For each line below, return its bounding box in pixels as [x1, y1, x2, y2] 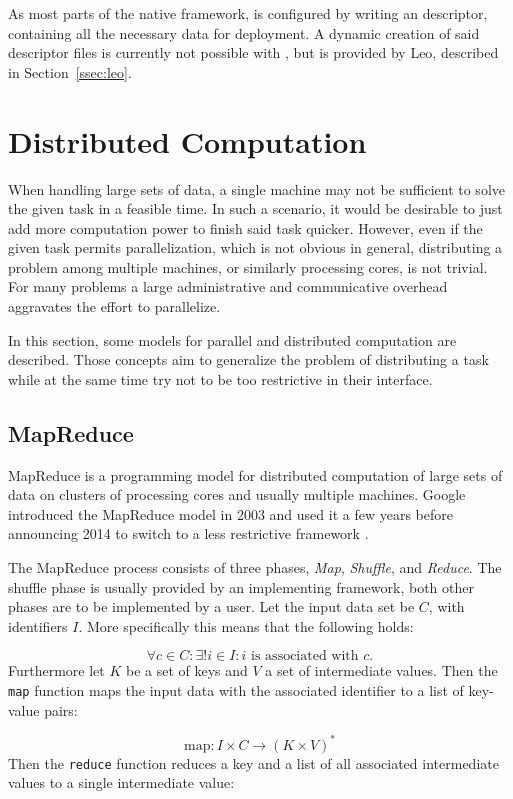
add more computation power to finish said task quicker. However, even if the [8, 217, 483, 238]
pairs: [44, 699, 78, 720]
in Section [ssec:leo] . [8, 61, 132, 82]
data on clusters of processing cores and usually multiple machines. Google [8, 484, 466, 505]
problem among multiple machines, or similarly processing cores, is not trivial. [8, 256, 488, 277]
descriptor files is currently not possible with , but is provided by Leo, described [8, 42, 499, 63]
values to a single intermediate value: [8, 772, 235, 793]
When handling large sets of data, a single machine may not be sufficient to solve [8, 178, 505, 199]
